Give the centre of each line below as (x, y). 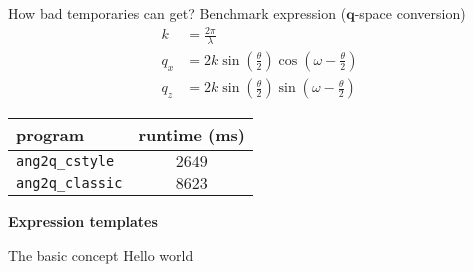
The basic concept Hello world (101, 254)
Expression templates (83, 221)
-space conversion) (410, 13)
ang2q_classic (69, 183)
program (50, 135)
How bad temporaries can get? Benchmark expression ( (177, 13)
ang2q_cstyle (65, 161)
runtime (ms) (191, 135)
